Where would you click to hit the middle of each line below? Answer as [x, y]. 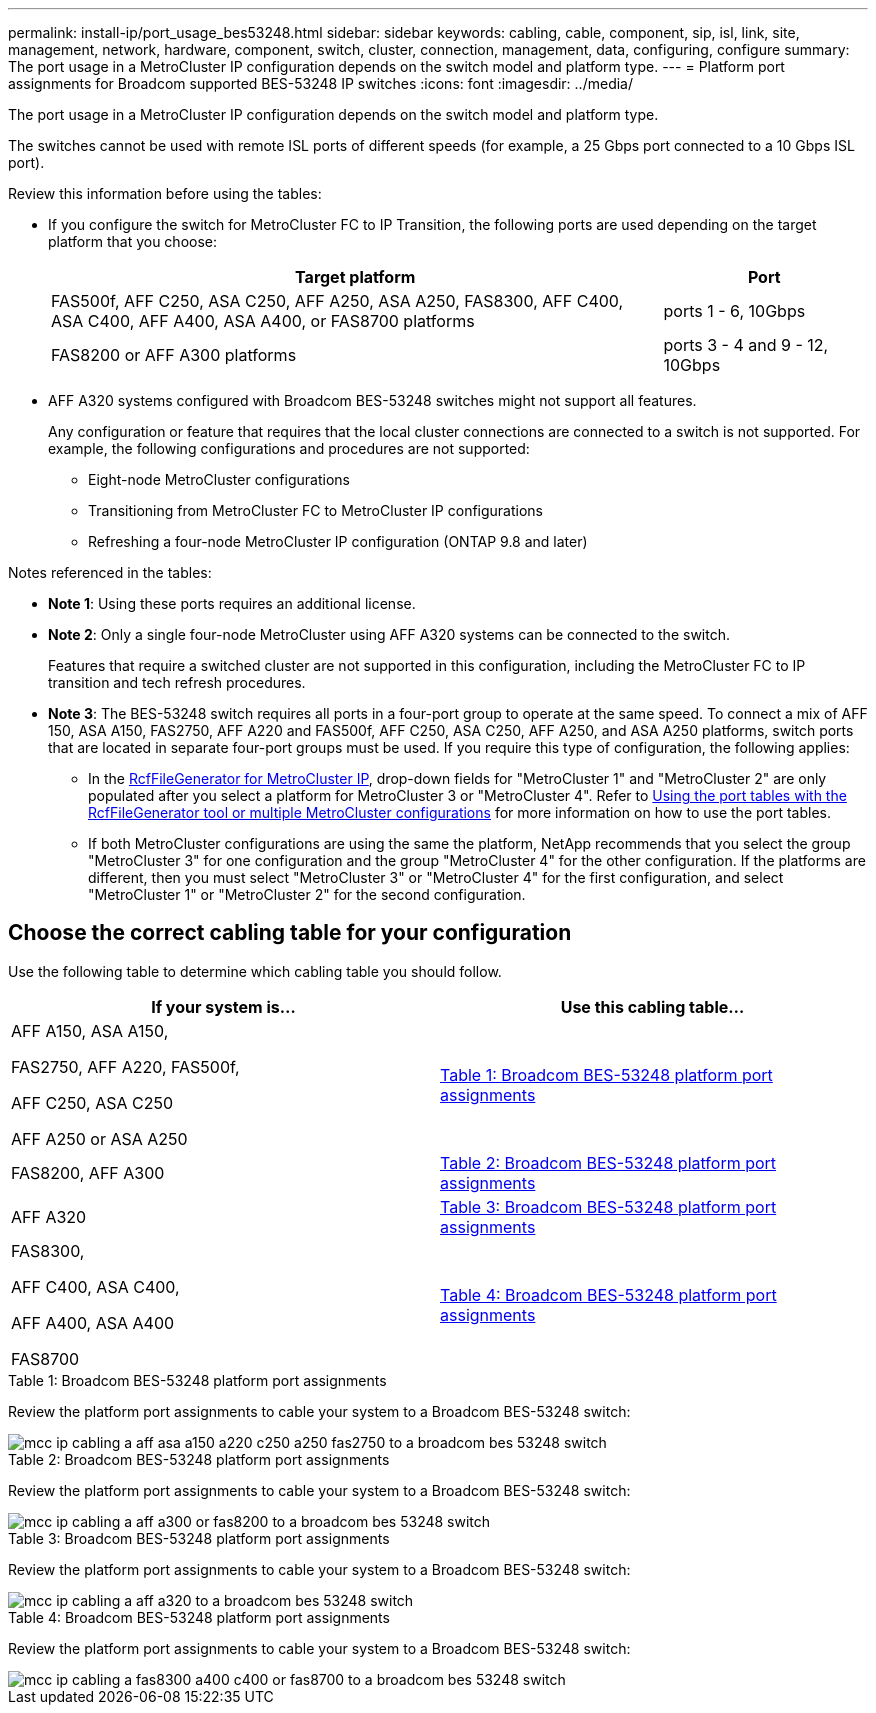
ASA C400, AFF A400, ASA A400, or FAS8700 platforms [263, 321]
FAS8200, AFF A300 [88, 1172]
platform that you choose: [133, 241]
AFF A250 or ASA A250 [99, 1138]
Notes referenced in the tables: [110, 572]
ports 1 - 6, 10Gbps [734, 311]
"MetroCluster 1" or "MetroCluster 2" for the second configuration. [307, 894]
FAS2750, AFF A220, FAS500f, [125, 1066]
